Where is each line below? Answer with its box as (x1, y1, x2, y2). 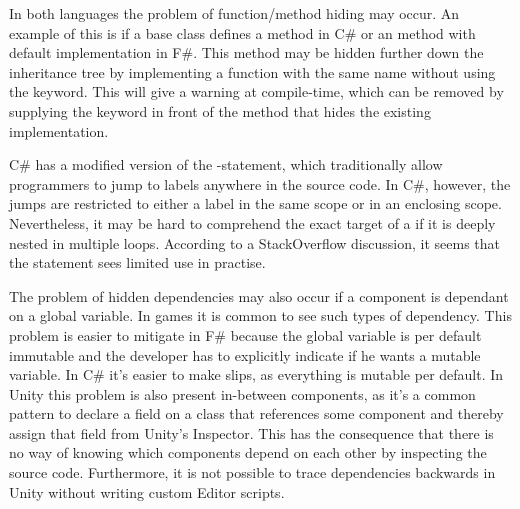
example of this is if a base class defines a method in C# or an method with (9, 22, 476, 43)
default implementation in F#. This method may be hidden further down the (9, 42, 484, 63)
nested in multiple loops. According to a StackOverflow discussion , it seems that (9, 232, 500, 253)
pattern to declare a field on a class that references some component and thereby (9, 403, 504, 424)
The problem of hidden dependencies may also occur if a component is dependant (9, 285, 509, 306)
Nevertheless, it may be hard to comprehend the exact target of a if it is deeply (9, 212, 496, 233)
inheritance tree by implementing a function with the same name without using (9, 61, 496, 82)
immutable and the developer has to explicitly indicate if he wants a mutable (9, 344, 481, 365)
